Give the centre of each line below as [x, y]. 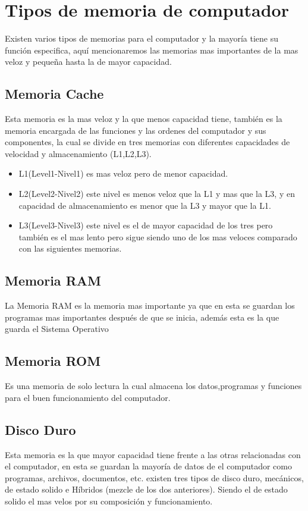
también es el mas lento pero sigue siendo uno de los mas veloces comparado [158, 236]
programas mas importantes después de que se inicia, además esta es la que [142, 317]
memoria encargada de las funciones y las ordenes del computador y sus [136, 130]
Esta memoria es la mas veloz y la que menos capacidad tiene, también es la [144, 119]
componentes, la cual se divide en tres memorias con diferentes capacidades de [147, 142]
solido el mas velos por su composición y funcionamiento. [109, 501]
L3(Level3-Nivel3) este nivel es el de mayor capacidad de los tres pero [146, 225]
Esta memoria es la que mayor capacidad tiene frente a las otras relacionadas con [153, 454]
